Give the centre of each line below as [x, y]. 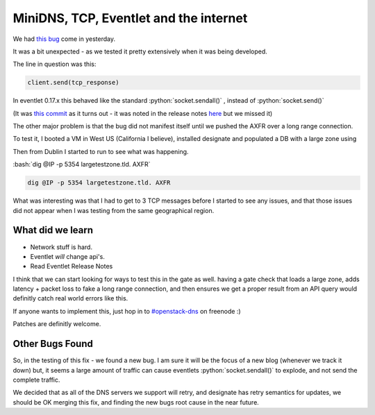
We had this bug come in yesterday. [64, 39]
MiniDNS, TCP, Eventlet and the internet [130, 18]
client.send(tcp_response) [73, 83]
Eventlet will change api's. [68, 256]
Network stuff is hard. [61, 247]
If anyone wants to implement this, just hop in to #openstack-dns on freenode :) [127, 311]
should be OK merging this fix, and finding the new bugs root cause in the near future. [136, 402]
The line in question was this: [55, 64]
